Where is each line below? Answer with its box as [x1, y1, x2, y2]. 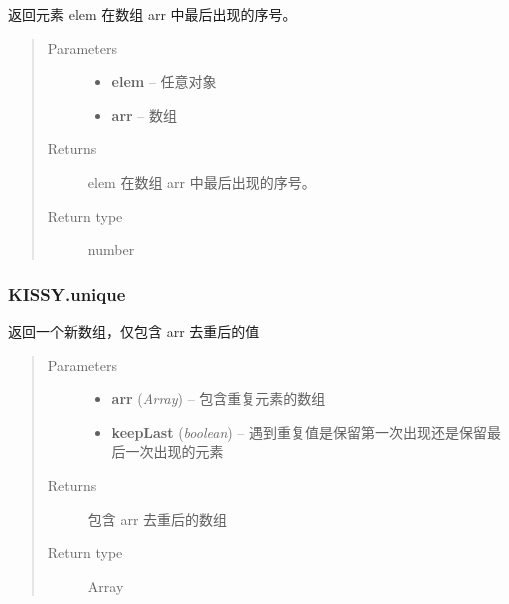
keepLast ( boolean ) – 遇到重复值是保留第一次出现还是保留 [111, 421, 488, 442]
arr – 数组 [111, 104, 178, 125]
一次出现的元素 [125, 441, 224, 462]
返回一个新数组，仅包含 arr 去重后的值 [8, 320, 260, 341]
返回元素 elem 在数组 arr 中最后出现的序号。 [8, 4, 297, 24]
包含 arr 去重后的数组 [87, 508, 228, 529]
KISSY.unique [8, 281, 126, 306]
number [87, 239, 135, 260]
